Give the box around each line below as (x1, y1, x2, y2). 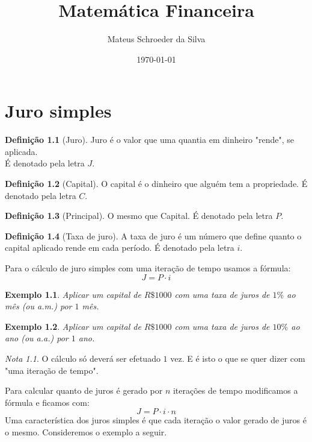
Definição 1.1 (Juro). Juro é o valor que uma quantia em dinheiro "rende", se (5, 133, 294, 146)
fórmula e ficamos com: (5, 396, 90, 408)
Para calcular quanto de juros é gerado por (5, 384, 163, 397)
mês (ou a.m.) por (5, 300, 72, 312)
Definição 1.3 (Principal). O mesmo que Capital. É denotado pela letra (5, 209, 273, 222)
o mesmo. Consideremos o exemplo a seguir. (5, 425, 167, 438)
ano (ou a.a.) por (5, 332, 69, 344)
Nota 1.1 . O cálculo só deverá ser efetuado (5, 352, 161, 364)
